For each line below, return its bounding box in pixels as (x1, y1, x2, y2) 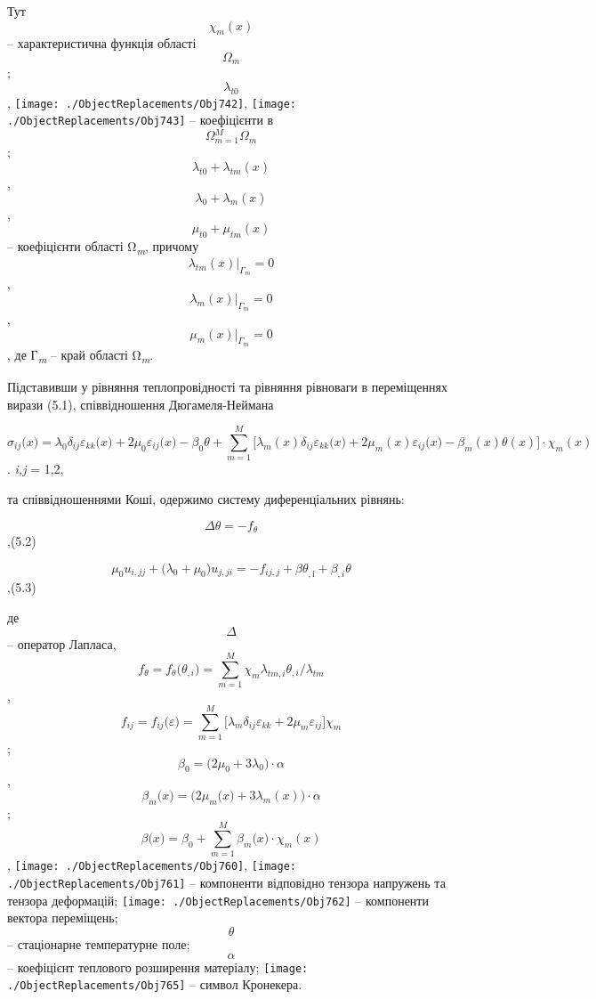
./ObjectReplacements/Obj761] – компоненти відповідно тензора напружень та (7, 873, 446, 892)
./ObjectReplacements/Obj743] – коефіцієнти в (7, 110, 274, 129)
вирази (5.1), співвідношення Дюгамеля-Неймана (7, 394, 274, 413)
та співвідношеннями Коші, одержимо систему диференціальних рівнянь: (7, 489, 405, 508)
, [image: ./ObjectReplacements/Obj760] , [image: (7, 856, 296, 874)
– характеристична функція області (7, 34, 197, 53)
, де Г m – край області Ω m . (7, 345, 154, 366)
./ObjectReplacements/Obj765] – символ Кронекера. (7, 975, 302, 994)
